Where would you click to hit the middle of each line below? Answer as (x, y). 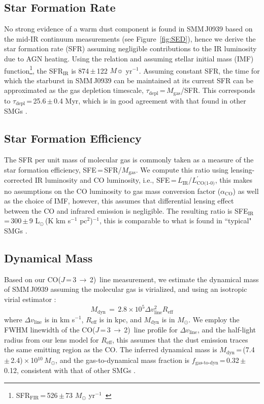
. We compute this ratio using (182, 169)
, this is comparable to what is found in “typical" (176, 221)
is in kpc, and (120, 319)
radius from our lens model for (52, 339)
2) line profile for (151, 329)
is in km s (60, 319)
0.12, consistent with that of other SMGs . (70, 370)
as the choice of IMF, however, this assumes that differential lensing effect (119, 201)
